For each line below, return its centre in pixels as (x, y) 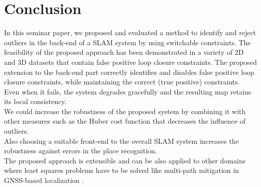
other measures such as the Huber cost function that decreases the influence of (125, 121)
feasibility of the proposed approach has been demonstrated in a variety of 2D (124, 52)
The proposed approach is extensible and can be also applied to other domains (125, 160)
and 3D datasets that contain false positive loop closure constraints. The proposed (130, 62)
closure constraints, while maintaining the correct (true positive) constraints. (122, 82)
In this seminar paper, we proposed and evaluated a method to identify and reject (130, 32)
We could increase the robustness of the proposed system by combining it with (125, 111)
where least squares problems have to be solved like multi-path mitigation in (121, 170)
